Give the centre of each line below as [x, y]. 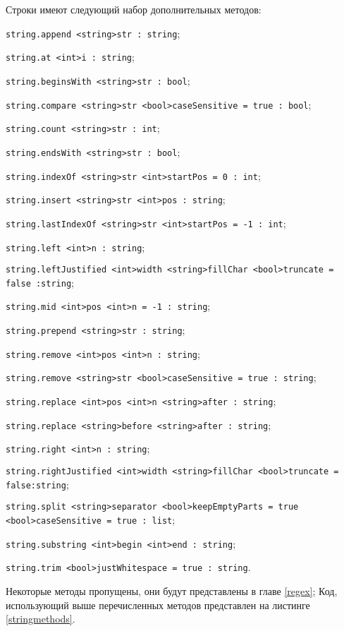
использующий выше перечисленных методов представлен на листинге [158, 605]
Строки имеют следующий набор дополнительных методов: [134, 9]
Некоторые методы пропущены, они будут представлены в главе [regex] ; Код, [172, 591]
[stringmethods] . [41, 619]
